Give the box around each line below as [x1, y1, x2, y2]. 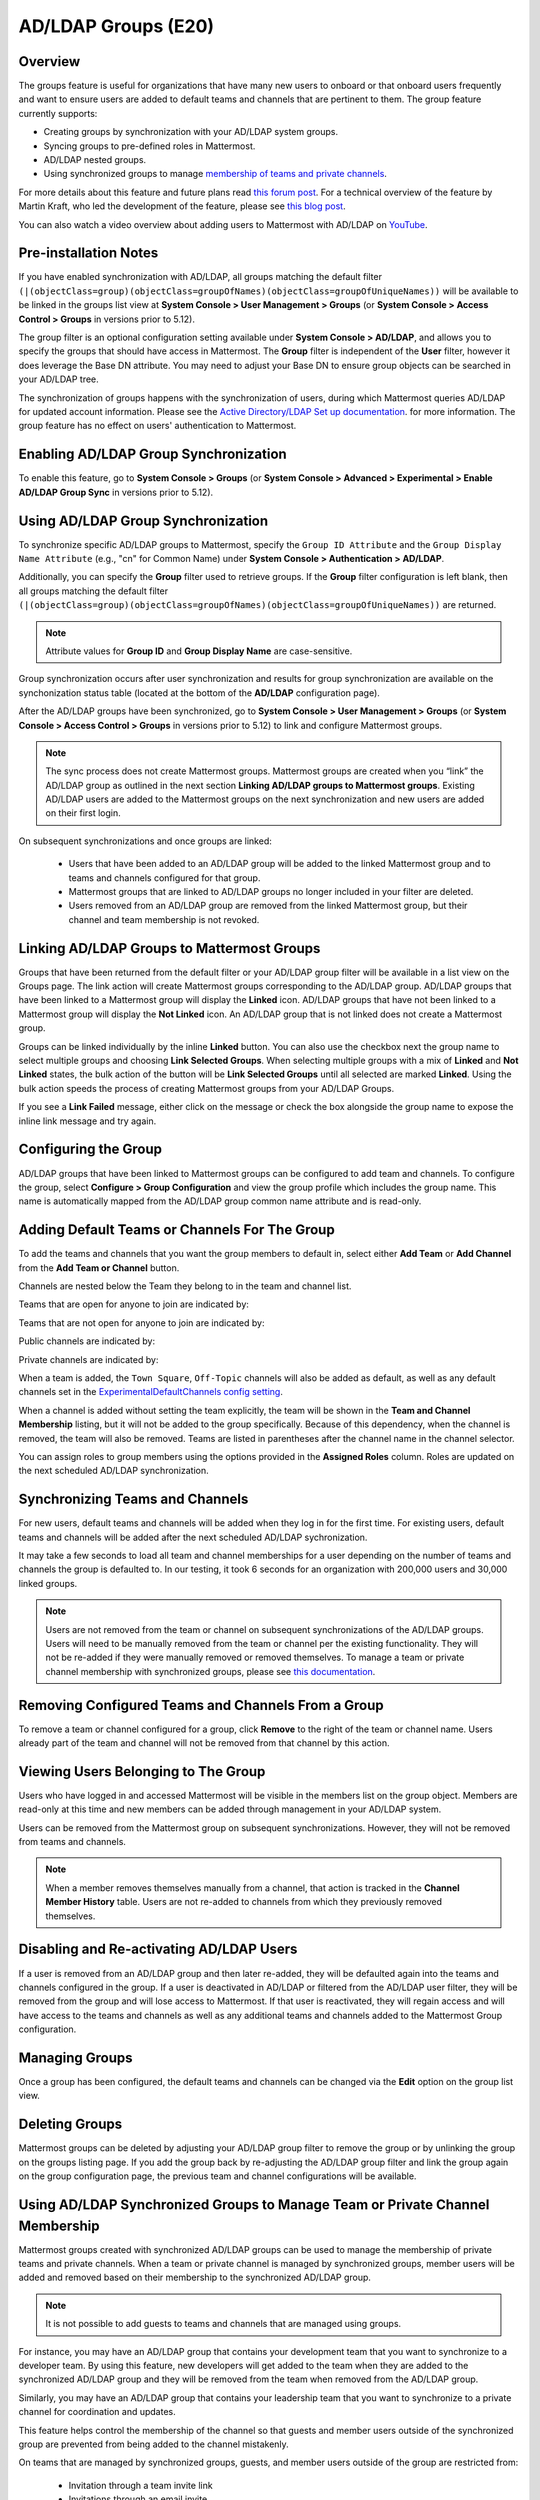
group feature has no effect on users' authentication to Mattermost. [18, 420, 297, 432]
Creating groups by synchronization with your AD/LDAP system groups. [43, 126, 339, 138]
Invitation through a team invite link [68, 2479, 214, 2491]
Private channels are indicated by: [18, 1353, 159, 1365]
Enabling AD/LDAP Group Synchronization [18, 446, 287, 463]
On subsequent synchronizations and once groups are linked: [18, 835, 272, 847]
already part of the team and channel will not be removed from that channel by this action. [18, 1737, 390, 1749]
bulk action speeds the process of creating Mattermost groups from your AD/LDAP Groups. [18, 1082, 395, 1094]
